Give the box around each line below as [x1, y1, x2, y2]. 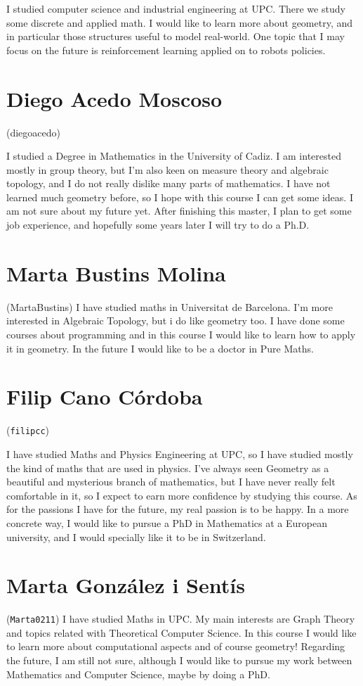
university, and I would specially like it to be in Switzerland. [6, 529, 266, 544]
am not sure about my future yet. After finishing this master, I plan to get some [6, 203, 352, 218]
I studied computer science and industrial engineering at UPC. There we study [6, 1, 345, 15]
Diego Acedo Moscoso [6, 84, 223, 113]
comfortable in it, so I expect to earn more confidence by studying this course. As [6, 488, 357, 502]
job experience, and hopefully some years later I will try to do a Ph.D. [6, 217, 310, 232]
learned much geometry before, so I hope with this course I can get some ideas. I [6, 189, 353, 204]
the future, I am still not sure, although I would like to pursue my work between [6, 653, 352, 668]
